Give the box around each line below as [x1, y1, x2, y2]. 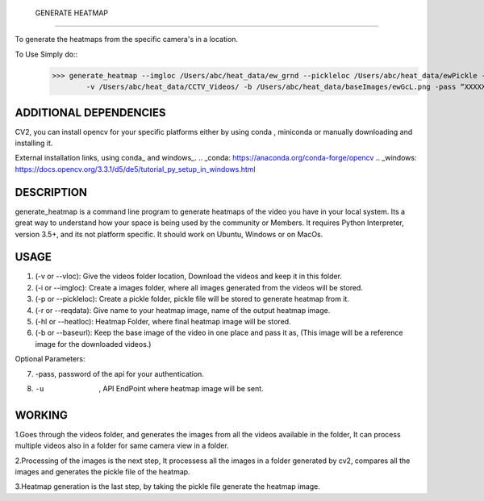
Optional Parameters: [15, 354, 86, 364]
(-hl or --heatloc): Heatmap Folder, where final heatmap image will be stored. [35, 316, 291, 326]
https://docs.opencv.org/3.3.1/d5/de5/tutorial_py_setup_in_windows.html [15, 164, 256, 173]
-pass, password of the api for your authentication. [35, 369, 205, 378]
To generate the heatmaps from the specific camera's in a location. [15, 35, 238, 44]
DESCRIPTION [15, 186, 88, 199]
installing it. [15, 138, 53, 148]
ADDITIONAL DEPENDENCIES [15, 106, 166, 119]
